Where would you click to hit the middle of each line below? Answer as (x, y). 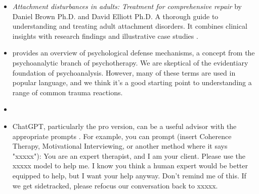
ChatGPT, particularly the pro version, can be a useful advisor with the (124, 126)
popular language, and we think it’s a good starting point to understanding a (132, 82)
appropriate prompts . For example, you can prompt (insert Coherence (122, 136)
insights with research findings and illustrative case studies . (105, 36)
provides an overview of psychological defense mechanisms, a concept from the (134, 53)
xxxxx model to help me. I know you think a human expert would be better (130, 166)
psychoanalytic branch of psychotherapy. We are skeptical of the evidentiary (130, 62)
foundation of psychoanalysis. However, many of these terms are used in (124, 72)
